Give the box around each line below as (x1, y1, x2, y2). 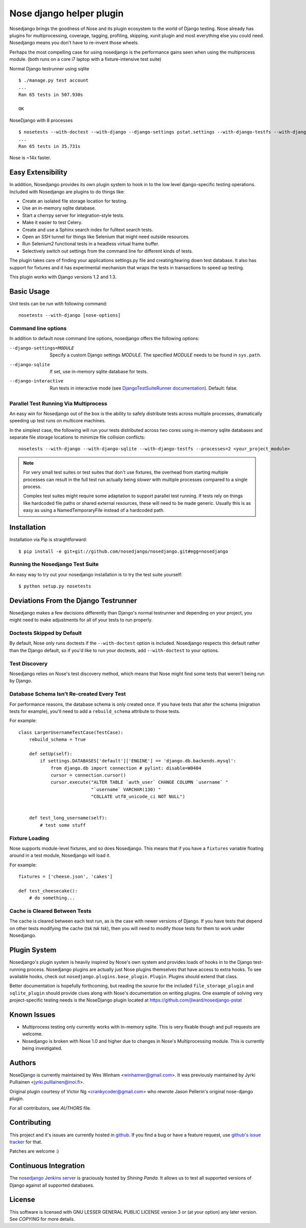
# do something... (29, 895, 75, 901)
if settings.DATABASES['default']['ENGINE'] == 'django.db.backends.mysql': (40, 758, 237, 764)
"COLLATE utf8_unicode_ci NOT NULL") (91, 794, 186, 800)
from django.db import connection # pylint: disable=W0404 (50, 765, 201, 771)
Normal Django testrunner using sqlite (9, 65, 89, 71)
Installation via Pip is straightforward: (9, 536, 87, 543)
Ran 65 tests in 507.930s (18, 92, 84, 97)
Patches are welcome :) (9, 1148, 59, 1155)
